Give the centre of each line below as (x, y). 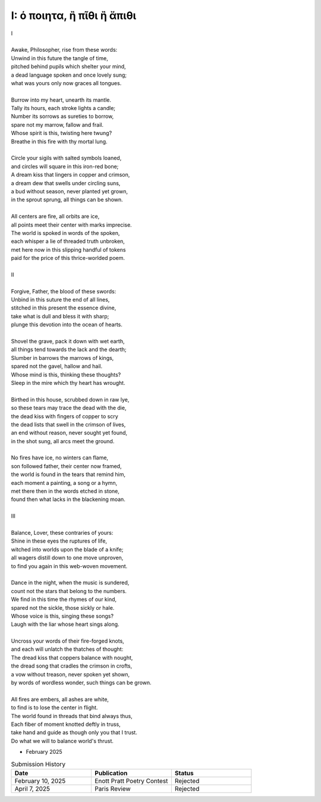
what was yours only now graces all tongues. (66, 83)
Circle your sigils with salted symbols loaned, (66, 158)
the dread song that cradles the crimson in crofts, (72, 666)
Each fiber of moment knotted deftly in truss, (66, 724)
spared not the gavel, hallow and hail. (57, 366)
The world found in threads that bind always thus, (72, 716)
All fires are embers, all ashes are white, (60, 699)
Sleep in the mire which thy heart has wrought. (68, 383)
